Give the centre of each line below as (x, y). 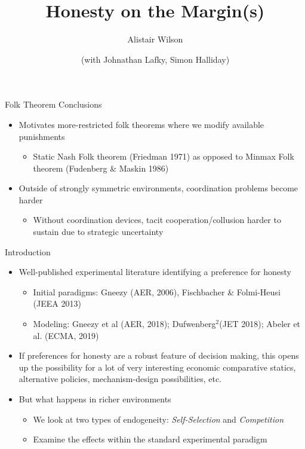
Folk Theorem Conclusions (53, 104)
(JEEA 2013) (57, 303)
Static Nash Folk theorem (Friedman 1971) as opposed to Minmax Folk (164, 156)
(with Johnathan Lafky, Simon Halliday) (155, 59)
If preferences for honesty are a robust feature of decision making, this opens (159, 355)
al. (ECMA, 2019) (66, 335)
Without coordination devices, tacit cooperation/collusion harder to (157, 220)
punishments (42, 136)
